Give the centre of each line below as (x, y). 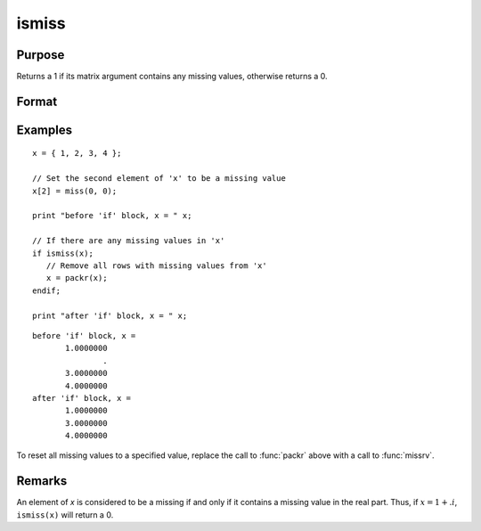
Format (37, 101)
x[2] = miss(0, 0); (75, 191)
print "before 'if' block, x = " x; (112, 216)
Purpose (41, 55)
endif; (47, 290)
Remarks (42, 481)
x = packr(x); (77, 278)
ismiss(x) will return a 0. (65, 515)
